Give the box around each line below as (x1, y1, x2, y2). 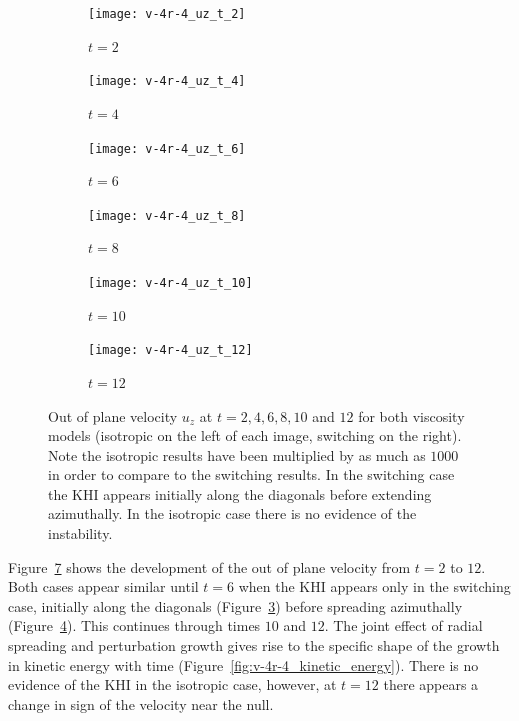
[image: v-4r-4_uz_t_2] (88, 7, 246, 21)
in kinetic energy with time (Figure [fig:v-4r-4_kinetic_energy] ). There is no (8, 654, 479, 675)
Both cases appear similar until (8, 576, 199, 597)
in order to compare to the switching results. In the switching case (48, 464, 455, 485)
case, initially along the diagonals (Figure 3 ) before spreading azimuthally (8, 595, 463, 616)
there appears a (383, 674, 479, 695)
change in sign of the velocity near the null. (8, 693, 274, 714)
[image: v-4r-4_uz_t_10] (88, 276, 253, 290)
